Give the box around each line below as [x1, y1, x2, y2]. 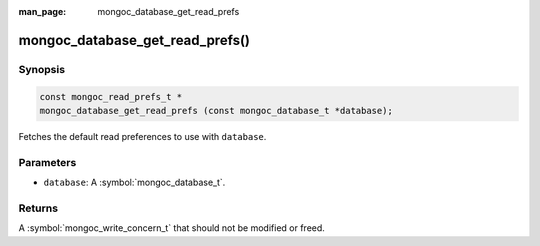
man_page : [18, 6, 67, 17]
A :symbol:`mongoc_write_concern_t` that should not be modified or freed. [18, 222, 325, 234]
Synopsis [18, 62, 65, 76]
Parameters [18, 155, 77, 169]
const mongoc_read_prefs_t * [39, 91, 183, 102]
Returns [18, 201, 59, 215]
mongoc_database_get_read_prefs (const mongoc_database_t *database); [39, 105, 394, 116]
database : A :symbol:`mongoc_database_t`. [43, 176, 226, 189]
